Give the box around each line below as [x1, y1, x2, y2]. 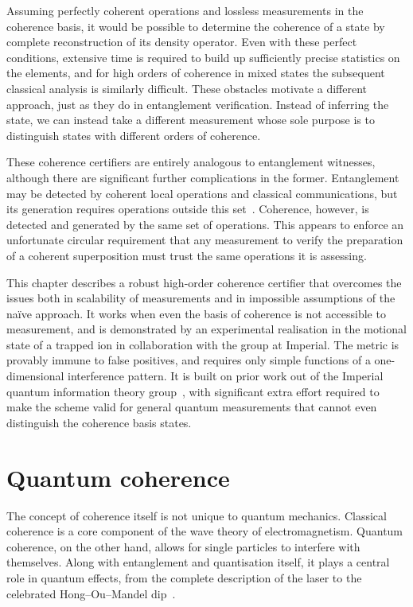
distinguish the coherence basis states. [6, 414, 192, 430]
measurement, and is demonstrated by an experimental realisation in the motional [6, 321, 407, 337]
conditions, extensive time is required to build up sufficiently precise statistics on [6, 49, 400, 65]
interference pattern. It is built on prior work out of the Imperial [68, 368, 384, 384]
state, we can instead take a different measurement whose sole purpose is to [6, 111, 375, 128]
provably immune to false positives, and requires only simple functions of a [6, 352, 371, 368]
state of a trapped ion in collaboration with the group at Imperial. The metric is [6, 336, 399, 352]
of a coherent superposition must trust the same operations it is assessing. [6, 247, 367, 263]
